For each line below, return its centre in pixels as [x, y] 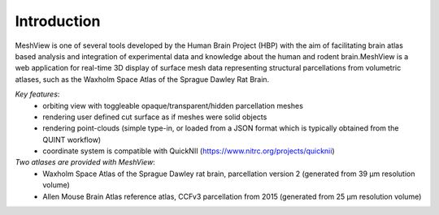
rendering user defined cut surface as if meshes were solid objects [155, 117]
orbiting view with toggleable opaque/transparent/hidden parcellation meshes [173, 105]
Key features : [37, 94]
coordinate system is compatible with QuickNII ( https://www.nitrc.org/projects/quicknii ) [189, 151]
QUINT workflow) [72, 140]
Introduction [58, 21]
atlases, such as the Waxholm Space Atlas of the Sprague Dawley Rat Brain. [142, 79]
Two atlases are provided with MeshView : [85, 162]
